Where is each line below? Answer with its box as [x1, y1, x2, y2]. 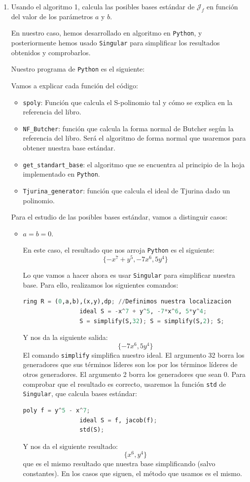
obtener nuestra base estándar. [23, 143, 115, 153]
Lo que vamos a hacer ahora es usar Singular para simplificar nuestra [23, 270, 235, 280]
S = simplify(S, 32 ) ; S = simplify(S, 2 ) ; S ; [79, 317, 224, 325]
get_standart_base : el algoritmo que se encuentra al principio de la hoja [23, 159, 245, 169]
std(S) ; [79, 426, 105, 434]
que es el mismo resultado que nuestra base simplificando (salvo [23, 458, 215, 469]
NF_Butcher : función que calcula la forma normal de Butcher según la [23, 123, 234, 133]
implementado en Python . [23, 169, 100, 179]
